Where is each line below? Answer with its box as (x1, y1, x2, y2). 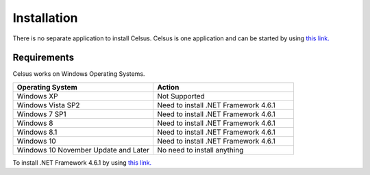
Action (157, 82, 180, 92)
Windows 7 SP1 (16, 109, 66, 119)
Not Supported (157, 91, 205, 100)
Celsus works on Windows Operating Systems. (12, 70, 145, 78)
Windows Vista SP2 (16, 100, 80, 109)
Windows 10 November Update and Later (16, 145, 150, 154)
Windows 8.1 (16, 127, 58, 137)
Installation (12, 10, 78, 25)
